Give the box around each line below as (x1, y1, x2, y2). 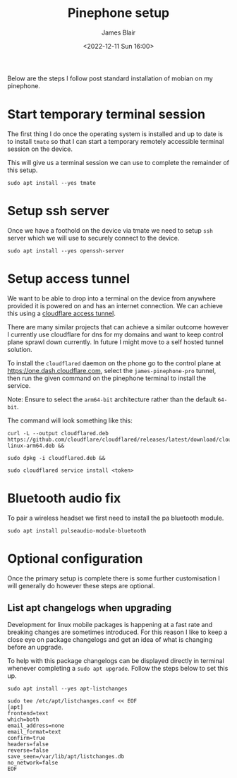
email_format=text (7, 729, 61, 736)
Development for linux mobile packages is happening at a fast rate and (7, 621, 213, 629)
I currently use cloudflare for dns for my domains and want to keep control (7, 330, 224, 339)
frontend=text (7, 710, 49, 717)
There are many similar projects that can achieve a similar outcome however (7, 322, 229, 331)
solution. (7, 345, 33, 353)
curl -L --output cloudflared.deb (7, 430, 109, 437)
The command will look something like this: (7, 416, 133, 425)
